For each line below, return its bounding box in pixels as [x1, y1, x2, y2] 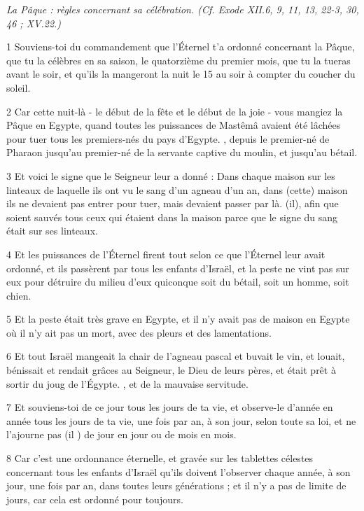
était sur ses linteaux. [6, 223, 98, 238]
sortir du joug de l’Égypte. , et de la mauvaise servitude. [6, 376, 248, 391]
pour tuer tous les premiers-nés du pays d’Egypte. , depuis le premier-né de [6, 131, 330, 146]
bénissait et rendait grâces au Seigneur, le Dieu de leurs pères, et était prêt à [6, 363, 336, 377]
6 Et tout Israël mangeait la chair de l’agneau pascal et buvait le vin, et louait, [6, 349, 345, 363]
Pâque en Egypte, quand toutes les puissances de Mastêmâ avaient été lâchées [6, 118, 341, 132]
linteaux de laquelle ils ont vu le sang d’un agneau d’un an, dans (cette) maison [6, 182, 348, 197]
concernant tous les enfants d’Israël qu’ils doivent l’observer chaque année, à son [6, 464, 351, 479]
